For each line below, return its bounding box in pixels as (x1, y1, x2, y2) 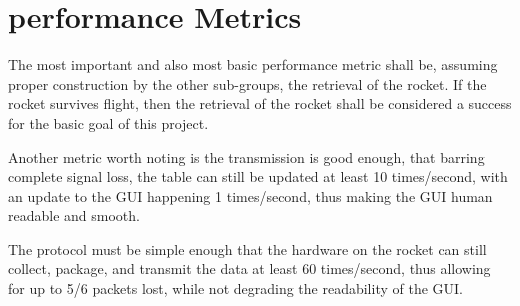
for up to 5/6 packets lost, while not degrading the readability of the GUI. (8, 278, 463, 299)
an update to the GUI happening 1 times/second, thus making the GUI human (8, 185, 493, 206)
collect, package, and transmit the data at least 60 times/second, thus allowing (8, 258, 491, 279)
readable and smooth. (8, 205, 140, 226)
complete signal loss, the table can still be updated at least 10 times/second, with (8, 166, 508, 187)
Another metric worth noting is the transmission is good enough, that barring (8, 146, 485, 167)
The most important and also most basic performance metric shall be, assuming (8, 54, 498, 75)
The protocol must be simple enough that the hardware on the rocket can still (8, 238, 487, 259)
